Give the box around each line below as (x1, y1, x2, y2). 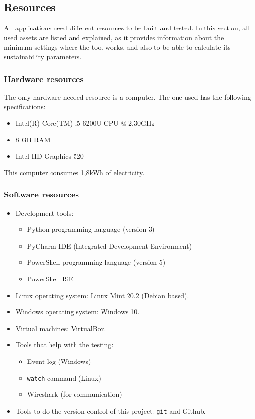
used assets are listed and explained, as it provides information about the (4, 32, 224, 42)
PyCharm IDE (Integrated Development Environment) (27, 240, 192, 251)
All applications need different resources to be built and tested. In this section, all (4, 23, 250, 33)
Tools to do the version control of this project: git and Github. (15, 405, 206, 416)
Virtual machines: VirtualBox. (15, 323, 106, 333)
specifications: (4, 101, 46, 112)
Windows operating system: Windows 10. (15, 307, 140, 317)
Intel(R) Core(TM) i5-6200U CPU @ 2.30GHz (15, 117, 154, 128)
